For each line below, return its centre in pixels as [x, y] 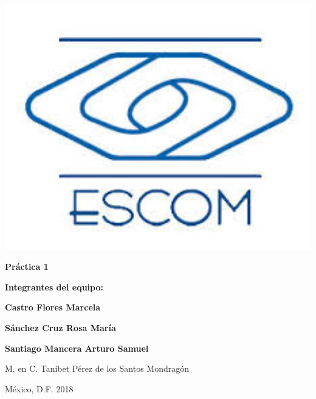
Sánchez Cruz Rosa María [60, 328]
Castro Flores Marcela [53, 307]
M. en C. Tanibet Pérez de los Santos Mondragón [97, 368]
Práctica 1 [27, 267]
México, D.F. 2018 [39, 388]
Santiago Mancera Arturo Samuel [77, 348]
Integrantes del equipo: [54, 287]
